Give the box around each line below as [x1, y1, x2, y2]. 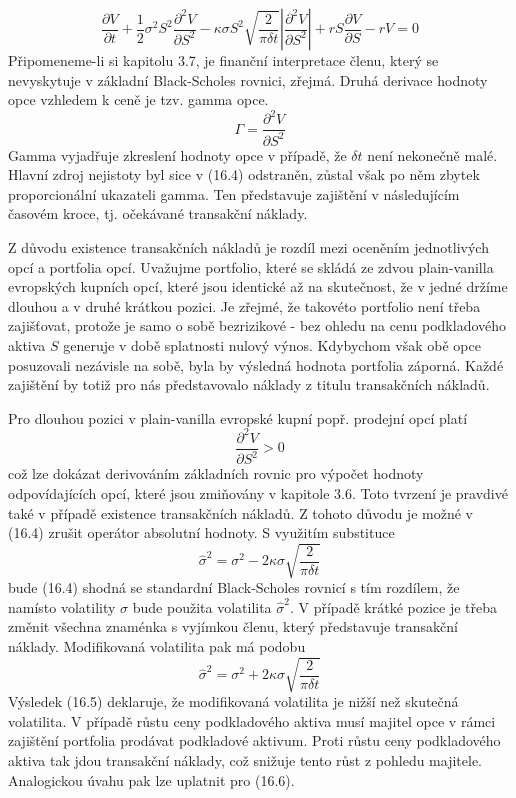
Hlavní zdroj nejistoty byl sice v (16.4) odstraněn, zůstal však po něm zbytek [8, 164, 480, 185]
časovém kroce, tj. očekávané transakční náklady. [8, 203, 308, 224]
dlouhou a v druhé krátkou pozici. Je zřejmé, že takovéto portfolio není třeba [8, 295, 481, 316]
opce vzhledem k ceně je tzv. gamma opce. [8, 89, 269, 110]
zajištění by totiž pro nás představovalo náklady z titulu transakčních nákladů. [8, 374, 490, 395]
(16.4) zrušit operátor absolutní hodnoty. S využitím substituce [8, 522, 395, 543]
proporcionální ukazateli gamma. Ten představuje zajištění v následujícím [8, 183, 460, 204]
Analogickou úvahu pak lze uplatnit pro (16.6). [8, 769, 295, 790]
